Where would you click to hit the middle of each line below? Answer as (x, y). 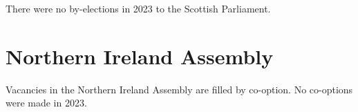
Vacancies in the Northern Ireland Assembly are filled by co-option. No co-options (179, 89)
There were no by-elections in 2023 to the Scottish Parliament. (138, 8)
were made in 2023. (46, 103)
